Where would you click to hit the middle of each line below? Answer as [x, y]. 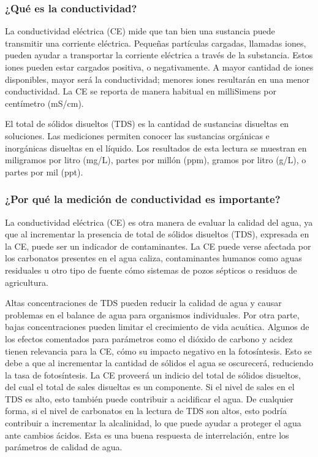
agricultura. [27, 282]
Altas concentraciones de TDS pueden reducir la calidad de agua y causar [143, 303]
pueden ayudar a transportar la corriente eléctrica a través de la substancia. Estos [159, 55]
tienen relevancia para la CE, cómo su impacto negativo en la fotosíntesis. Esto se [158, 351]
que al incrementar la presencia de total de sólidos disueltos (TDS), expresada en [157, 234]
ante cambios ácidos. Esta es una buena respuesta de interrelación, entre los [147, 435]
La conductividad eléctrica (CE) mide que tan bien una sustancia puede [140, 31]
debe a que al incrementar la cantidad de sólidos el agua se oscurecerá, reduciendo [159, 363]
